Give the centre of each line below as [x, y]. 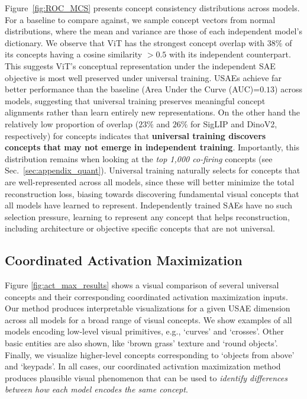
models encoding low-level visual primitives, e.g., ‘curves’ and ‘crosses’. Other [144, 331]
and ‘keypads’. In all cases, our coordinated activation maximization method [143, 366]
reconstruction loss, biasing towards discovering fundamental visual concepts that [152, 193]
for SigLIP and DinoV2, [234, 123]
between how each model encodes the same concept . [96, 389]
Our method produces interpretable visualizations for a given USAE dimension [148, 308]
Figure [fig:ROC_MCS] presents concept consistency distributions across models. [152, 8]
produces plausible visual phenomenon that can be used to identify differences [146, 377]
